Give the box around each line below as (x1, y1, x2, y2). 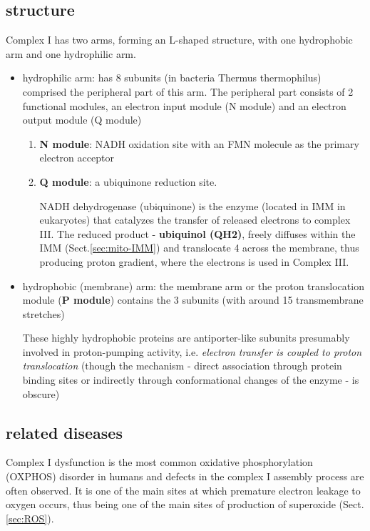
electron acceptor (39, 150, 114, 165)
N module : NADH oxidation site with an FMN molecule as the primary (39, 136, 359, 151)
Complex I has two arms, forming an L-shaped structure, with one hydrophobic (6, 32, 353, 47)
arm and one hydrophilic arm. (6, 46, 136, 61)
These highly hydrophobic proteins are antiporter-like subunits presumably (22, 330, 350, 345)
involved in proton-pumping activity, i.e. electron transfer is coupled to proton (22, 344, 362, 359)
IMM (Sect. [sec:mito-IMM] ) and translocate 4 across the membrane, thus (39, 240, 359, 255)
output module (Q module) (22, 112, 142, 127)
